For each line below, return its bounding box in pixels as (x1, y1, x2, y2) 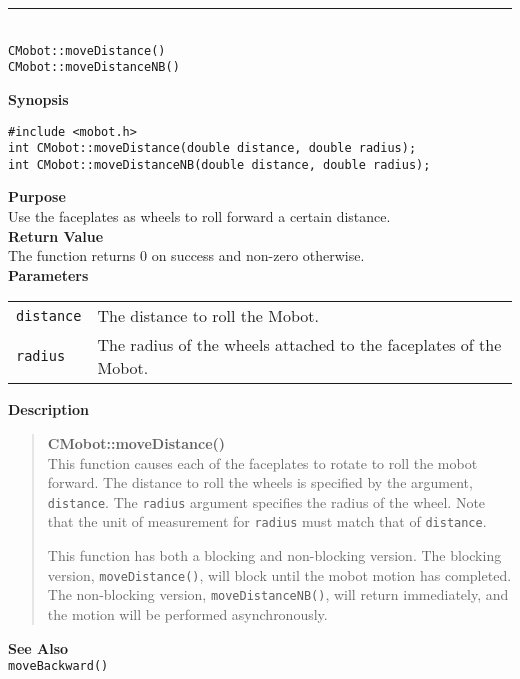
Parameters (8, 264, 89, 285)
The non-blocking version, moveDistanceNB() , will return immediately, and (47, 584, 509, 605)
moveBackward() (8, 659, 109, 674)
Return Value (8, 225, 104, 246)
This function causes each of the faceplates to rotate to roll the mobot (47, 452, 478, 473)
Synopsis (8, 88, 69, 109)
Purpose (8, 186, 66, 207)
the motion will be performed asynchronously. (47, 604, 328, 625)
